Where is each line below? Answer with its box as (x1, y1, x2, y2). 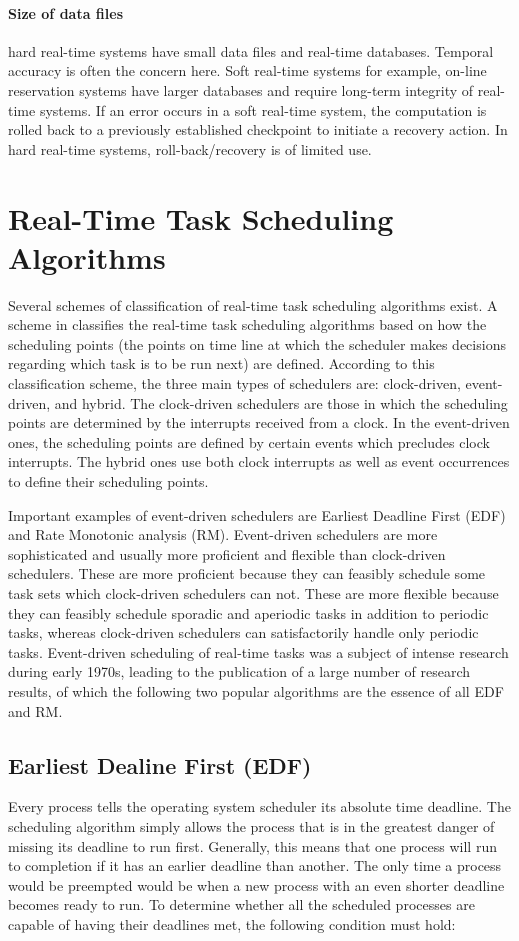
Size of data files (8, 2, 123, 23)
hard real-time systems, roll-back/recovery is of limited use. (8, 138, 372, 159)
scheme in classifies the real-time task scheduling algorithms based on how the (8, 314, 487, 335)
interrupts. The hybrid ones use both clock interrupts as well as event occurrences (8, 451, 510, 472)
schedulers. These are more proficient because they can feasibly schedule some (8, 563, 486, 584)
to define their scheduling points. (8, 471, 209, 492)
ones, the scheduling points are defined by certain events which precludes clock (8, 431, 490, 452)
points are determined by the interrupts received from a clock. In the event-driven (8, 412, 510, 433)
